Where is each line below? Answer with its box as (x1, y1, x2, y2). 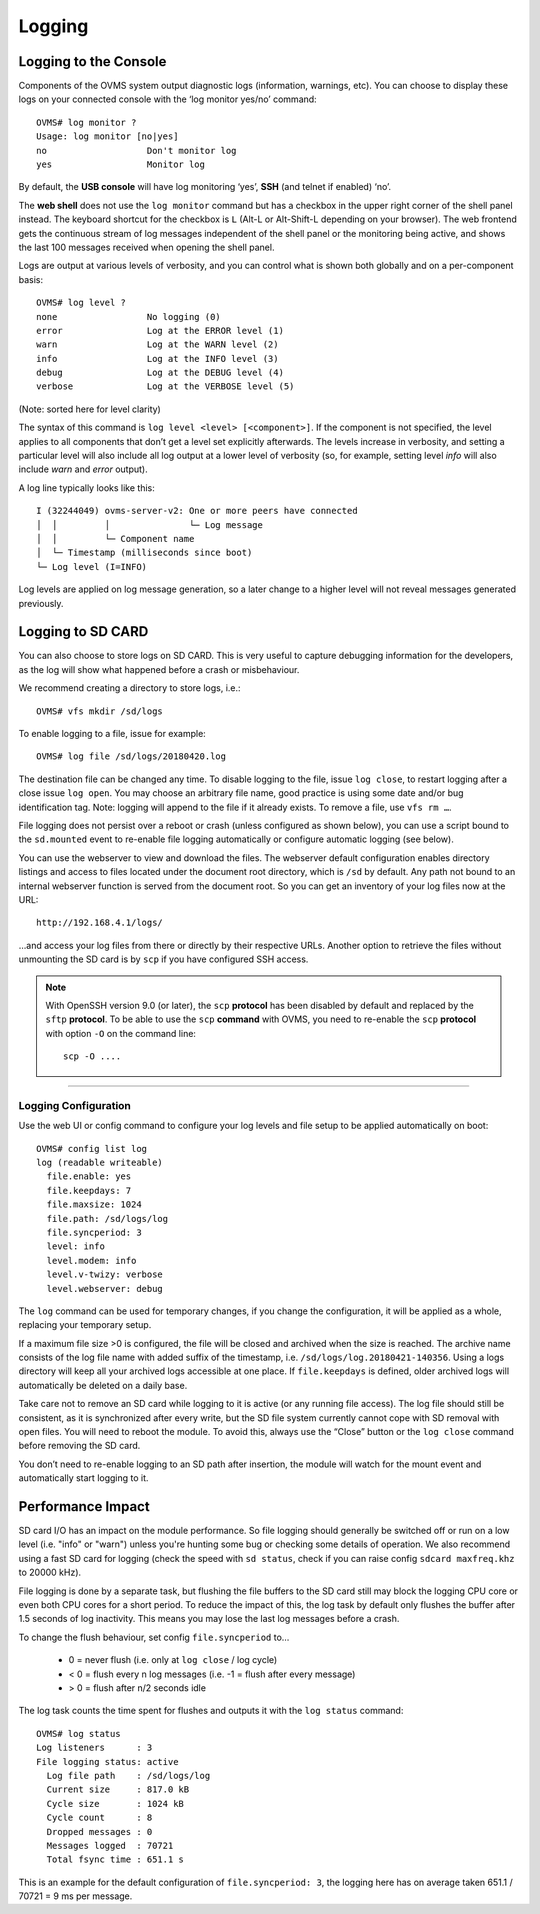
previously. (18, 597, 64, 609)
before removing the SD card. (18, 1440, 141, 1452)
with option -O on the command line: (45, 1027, 197, 1039)
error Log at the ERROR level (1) (36, 325, 285, 336)
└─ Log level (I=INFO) (36, 561, 148, 572)
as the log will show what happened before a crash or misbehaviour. (18, 663, 300, 675)
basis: (18, 273, 44, 285)
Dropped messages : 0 (46, 1826, 153, 1837)
